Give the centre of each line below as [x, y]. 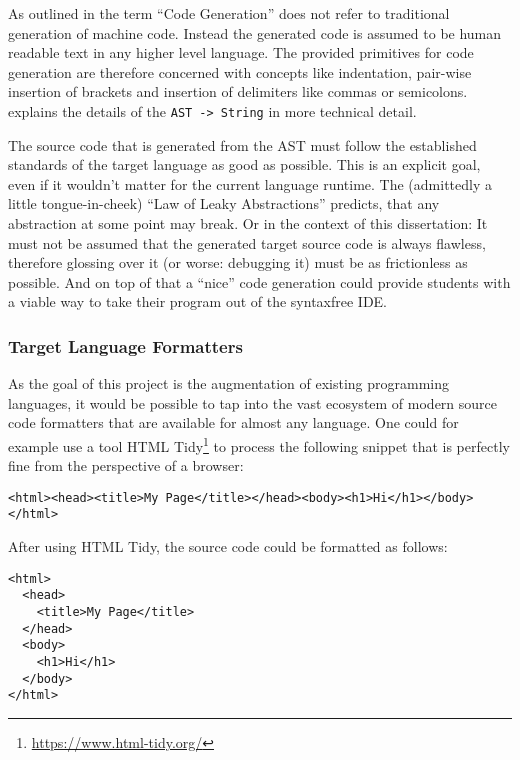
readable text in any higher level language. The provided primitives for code [241, 52]
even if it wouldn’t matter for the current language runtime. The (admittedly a [250, 183]
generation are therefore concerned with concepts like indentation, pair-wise [240, 71]
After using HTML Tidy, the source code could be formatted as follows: [228, 546]
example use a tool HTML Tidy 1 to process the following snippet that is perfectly [259, 444]
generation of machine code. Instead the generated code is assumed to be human [255, 32]
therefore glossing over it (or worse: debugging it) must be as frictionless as [238, 262]
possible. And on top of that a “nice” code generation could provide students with [259, 281]
